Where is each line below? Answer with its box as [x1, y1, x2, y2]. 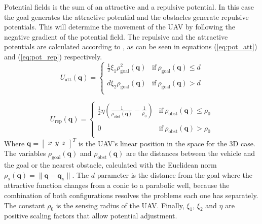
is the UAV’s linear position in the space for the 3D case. [78, 138, 255, 148]
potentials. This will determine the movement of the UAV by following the [4, 21, 235, 32]
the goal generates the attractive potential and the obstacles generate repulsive [4, 11, 249, 22]
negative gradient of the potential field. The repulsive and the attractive [4, 31, 228, 42]
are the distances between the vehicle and [126, 148, 255, 158]
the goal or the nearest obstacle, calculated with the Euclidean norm [4, 159, 217, 170]
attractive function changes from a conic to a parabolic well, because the [4, 180, 230, 190]
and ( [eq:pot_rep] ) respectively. [4, 51, 102, 61]
